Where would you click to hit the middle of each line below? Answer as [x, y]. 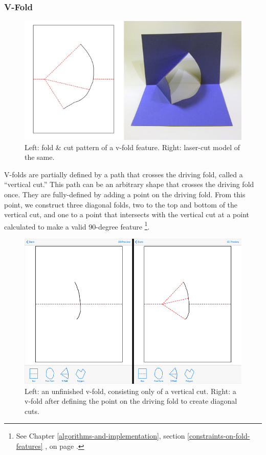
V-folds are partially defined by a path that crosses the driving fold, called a [124, 174]
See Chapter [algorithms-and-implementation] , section [101, 436]
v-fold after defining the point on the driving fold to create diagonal [131, 401]
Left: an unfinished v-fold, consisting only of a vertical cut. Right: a [130, 391]
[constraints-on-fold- [219, 436]
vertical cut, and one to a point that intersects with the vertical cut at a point [127, 214]
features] [29, 446]
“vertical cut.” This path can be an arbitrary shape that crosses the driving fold [129, 184]
